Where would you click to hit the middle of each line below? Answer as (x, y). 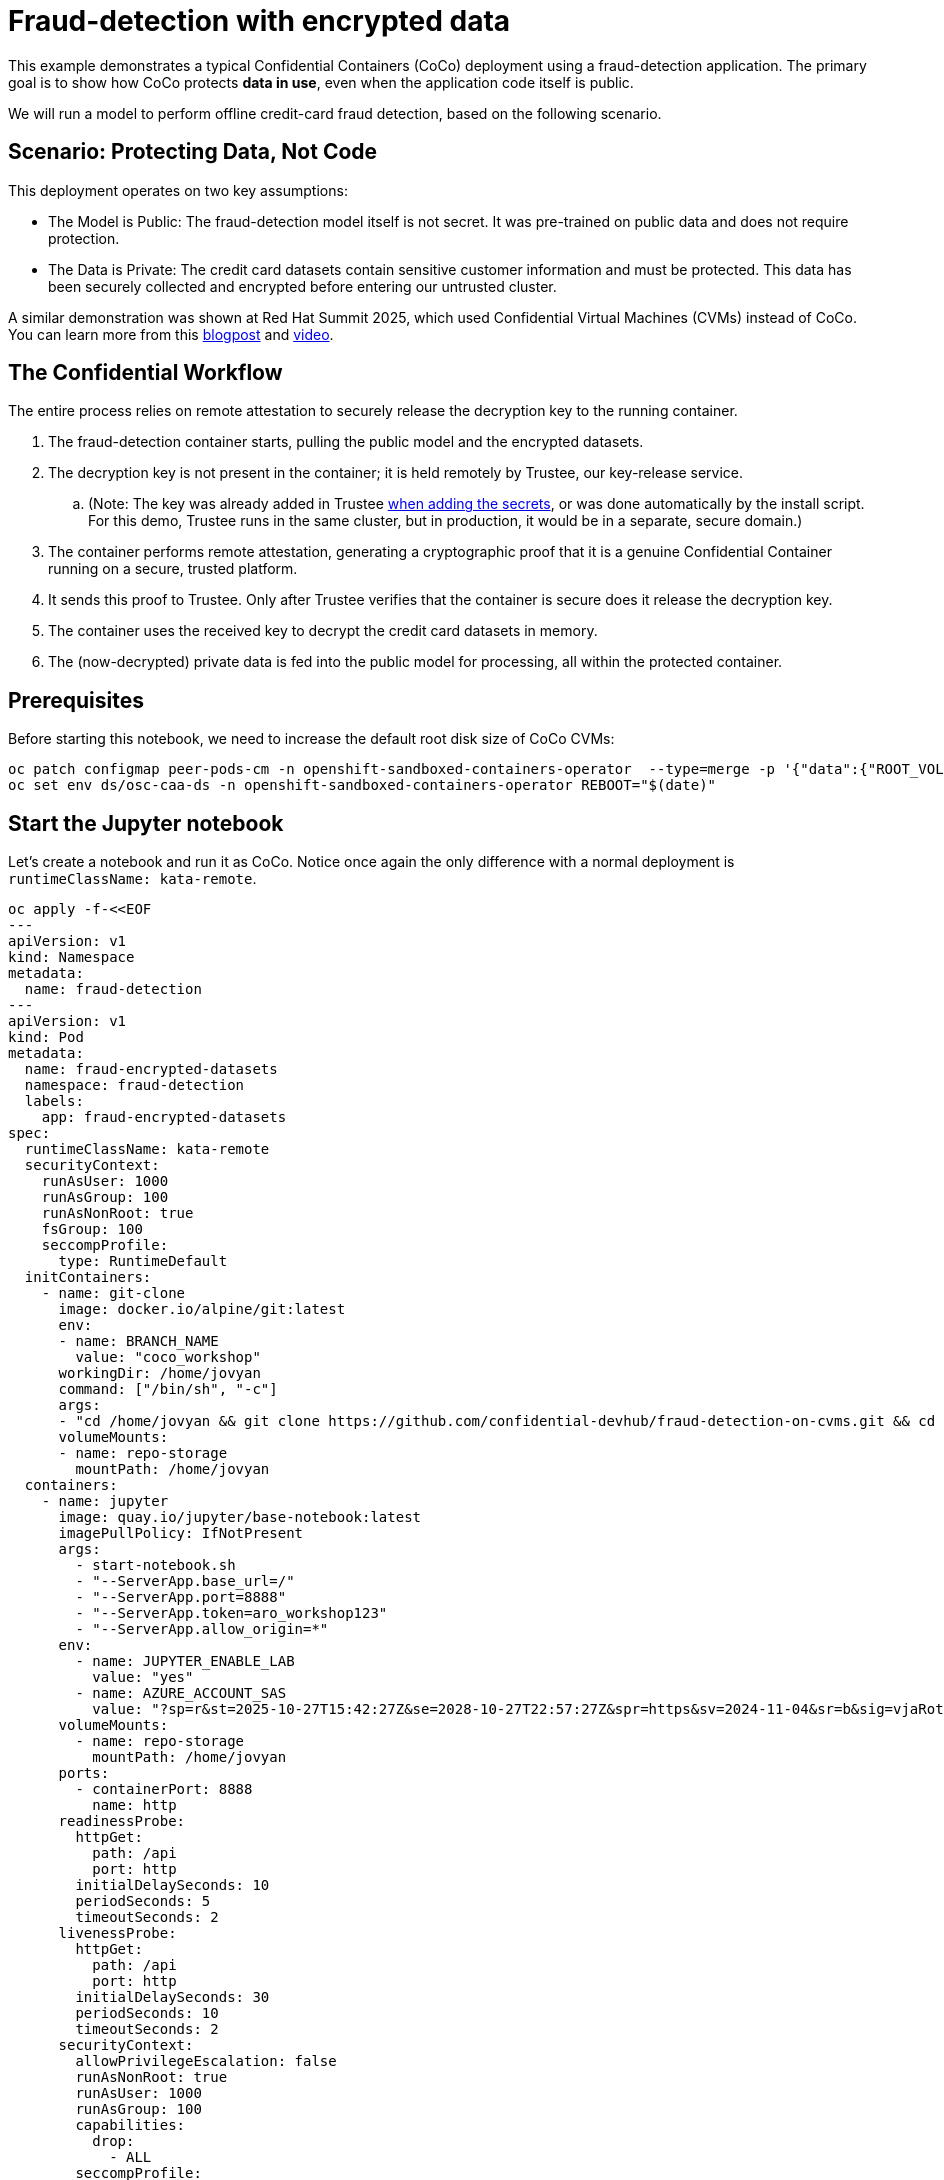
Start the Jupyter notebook (146, 823)
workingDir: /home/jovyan (159, 1373)
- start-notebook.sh (155, 1565)
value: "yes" (143, 1677)
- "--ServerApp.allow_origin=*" (202, 1629)
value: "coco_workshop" (168, 1357)
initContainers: (88, 1277)
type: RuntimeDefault (143, 1261)
